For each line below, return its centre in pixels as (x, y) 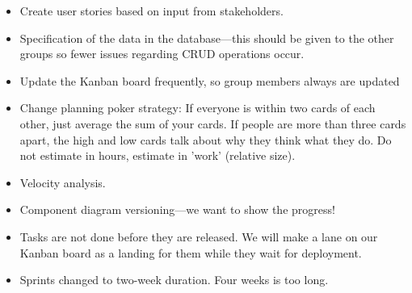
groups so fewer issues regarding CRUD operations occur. (162, 54)
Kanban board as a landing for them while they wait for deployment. (191, 252)
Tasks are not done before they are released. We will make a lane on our (199, 236)
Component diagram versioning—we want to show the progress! (177, 209)
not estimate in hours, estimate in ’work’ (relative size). (158, 155)
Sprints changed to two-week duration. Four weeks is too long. (174, 280)
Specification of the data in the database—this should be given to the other (207, 38)
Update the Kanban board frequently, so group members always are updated (210, 80)
